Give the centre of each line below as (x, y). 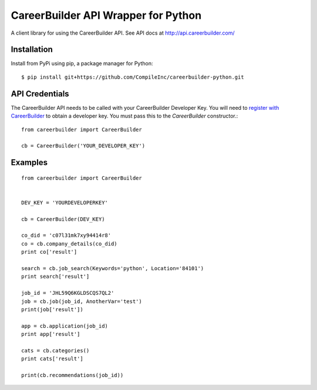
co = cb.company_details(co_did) (69, 243)
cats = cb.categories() (55, 350)
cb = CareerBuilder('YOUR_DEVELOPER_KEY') (83, 146)
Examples (29, 162)
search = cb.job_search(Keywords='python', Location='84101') (113, 268)
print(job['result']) (52, 309)
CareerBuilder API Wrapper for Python (106, 15)
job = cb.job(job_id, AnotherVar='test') (82, 301)
